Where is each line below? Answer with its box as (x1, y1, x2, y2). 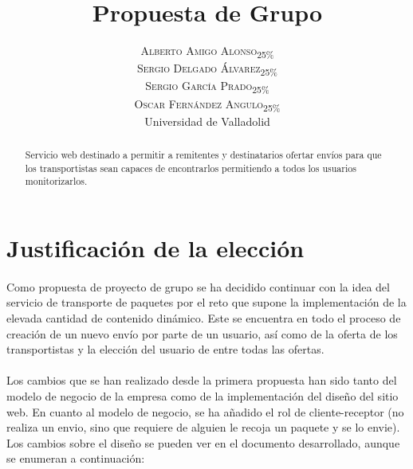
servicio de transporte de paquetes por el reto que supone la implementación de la (6, 294, 407, 311)
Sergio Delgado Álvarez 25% (137, 60, 277, 79)
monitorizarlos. (25, 174, 88, 188)
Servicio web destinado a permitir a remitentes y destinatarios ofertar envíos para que (25, 148, 382, 162)
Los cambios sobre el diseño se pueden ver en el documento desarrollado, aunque (6, 434, 400, 451)
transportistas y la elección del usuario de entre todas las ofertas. (6, 341, 324, 358)
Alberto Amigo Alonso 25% (140, 42, 274, 61)
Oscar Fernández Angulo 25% (134, 95, 281, 114)
